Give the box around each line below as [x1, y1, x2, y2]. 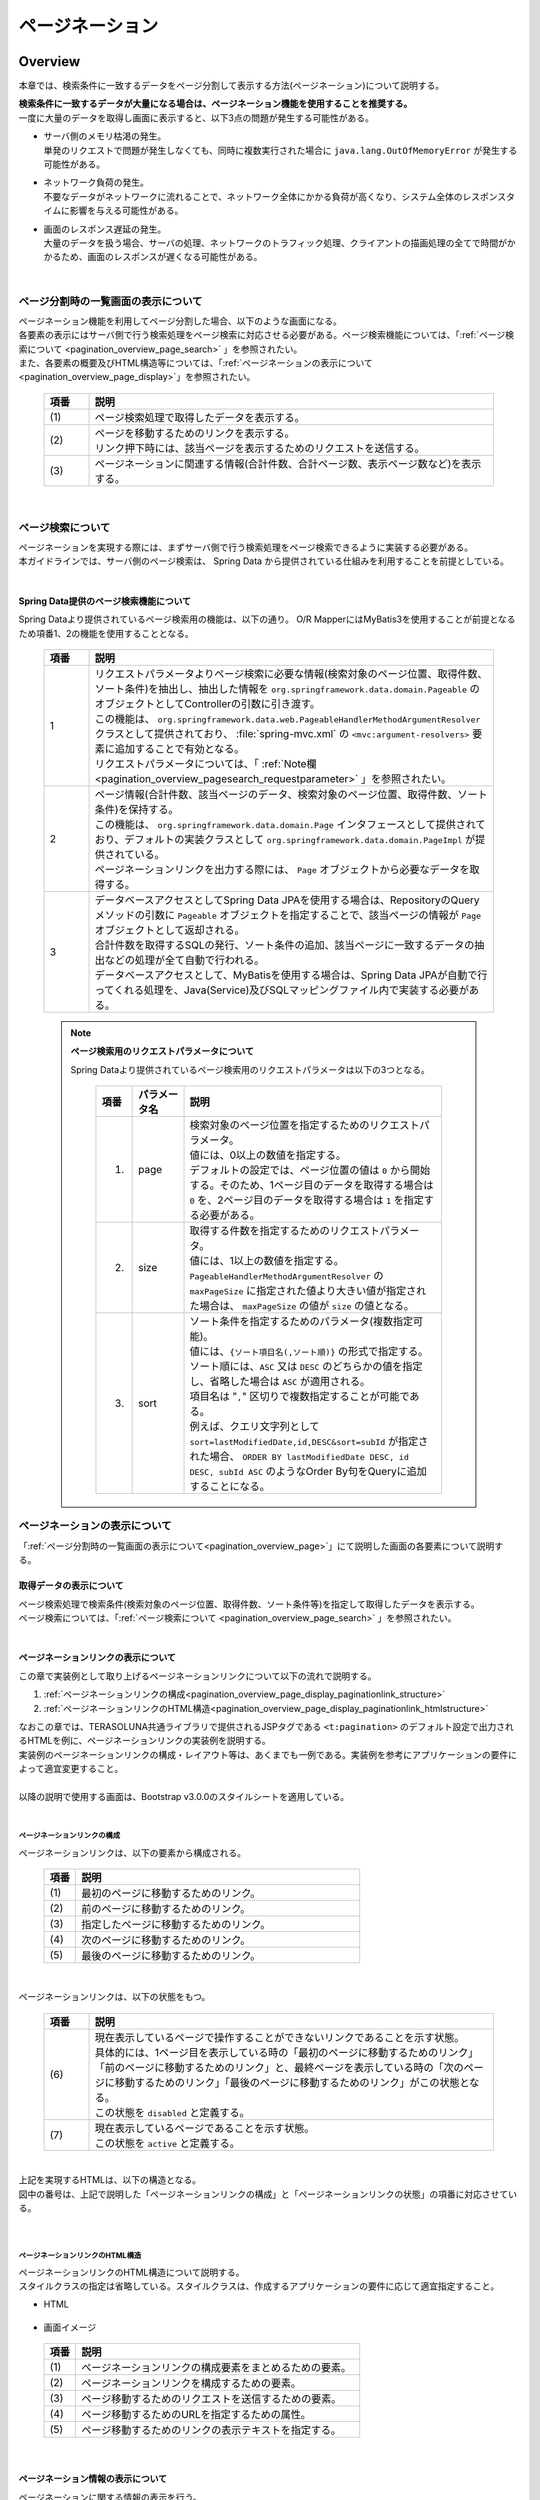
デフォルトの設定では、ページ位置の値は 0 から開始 [189, 1163, 430, 1177]
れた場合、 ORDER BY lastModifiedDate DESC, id [189, 1450, 409, 1464]
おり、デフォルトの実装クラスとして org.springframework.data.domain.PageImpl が [94, 832, 476, 846]
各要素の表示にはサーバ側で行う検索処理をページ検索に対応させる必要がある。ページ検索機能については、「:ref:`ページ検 [18, 329, 515, 341]
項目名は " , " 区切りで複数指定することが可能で [189, 1390, 410, 1404]
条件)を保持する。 [94, 802, 179, 816]
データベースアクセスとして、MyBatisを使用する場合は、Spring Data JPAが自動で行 [94, 968, 488, 982]
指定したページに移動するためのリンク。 [81, 1918, 271, 1932]
